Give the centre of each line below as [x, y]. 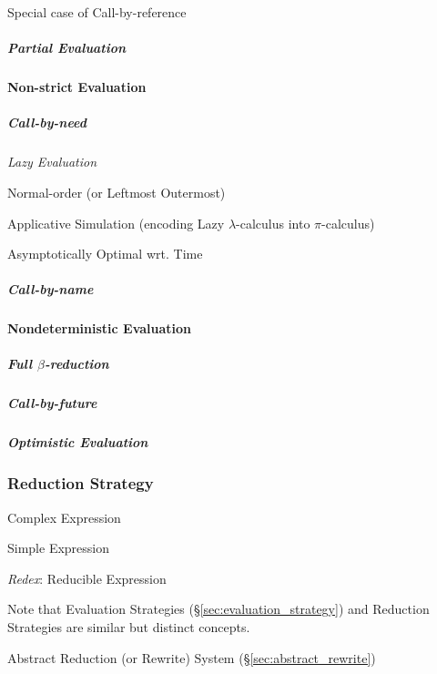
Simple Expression [59, 548]
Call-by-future [52, 403]
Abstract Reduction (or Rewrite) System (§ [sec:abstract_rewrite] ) [192, 657]
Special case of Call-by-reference [97, 12]
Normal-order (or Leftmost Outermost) [117, 192]
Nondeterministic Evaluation [100, 328]
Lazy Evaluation [52, 162]
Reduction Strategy [81, 483]
